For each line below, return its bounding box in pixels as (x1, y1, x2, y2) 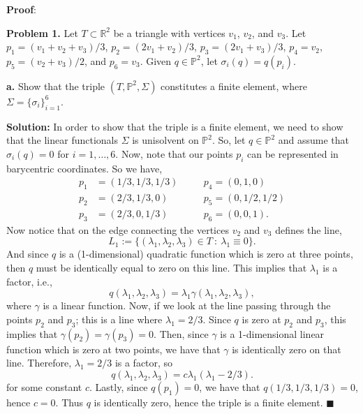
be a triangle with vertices (113, 25, 225, 40)
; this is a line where (75, 311, 163, 326)
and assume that (278, 133, 349, 147)
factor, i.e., (6, 274, 52, 288)
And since (6, 246, 49, 261)
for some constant (6, 379, 82, 394)
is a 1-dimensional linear (220, 326, 325, 341)
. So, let (212, 133, 246, 147)
